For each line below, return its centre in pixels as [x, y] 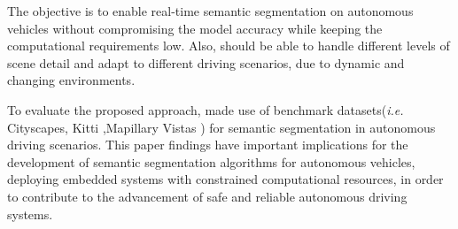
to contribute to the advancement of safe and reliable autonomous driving [207, 196]
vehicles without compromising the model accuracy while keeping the [195, 28]
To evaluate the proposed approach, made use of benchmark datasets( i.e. [206, 109]
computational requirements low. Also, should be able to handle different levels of [229, 46]
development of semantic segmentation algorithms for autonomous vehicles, [211, 161]
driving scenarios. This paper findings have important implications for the [208, 145]
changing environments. [71, 80]
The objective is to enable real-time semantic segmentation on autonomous [210, 11]
